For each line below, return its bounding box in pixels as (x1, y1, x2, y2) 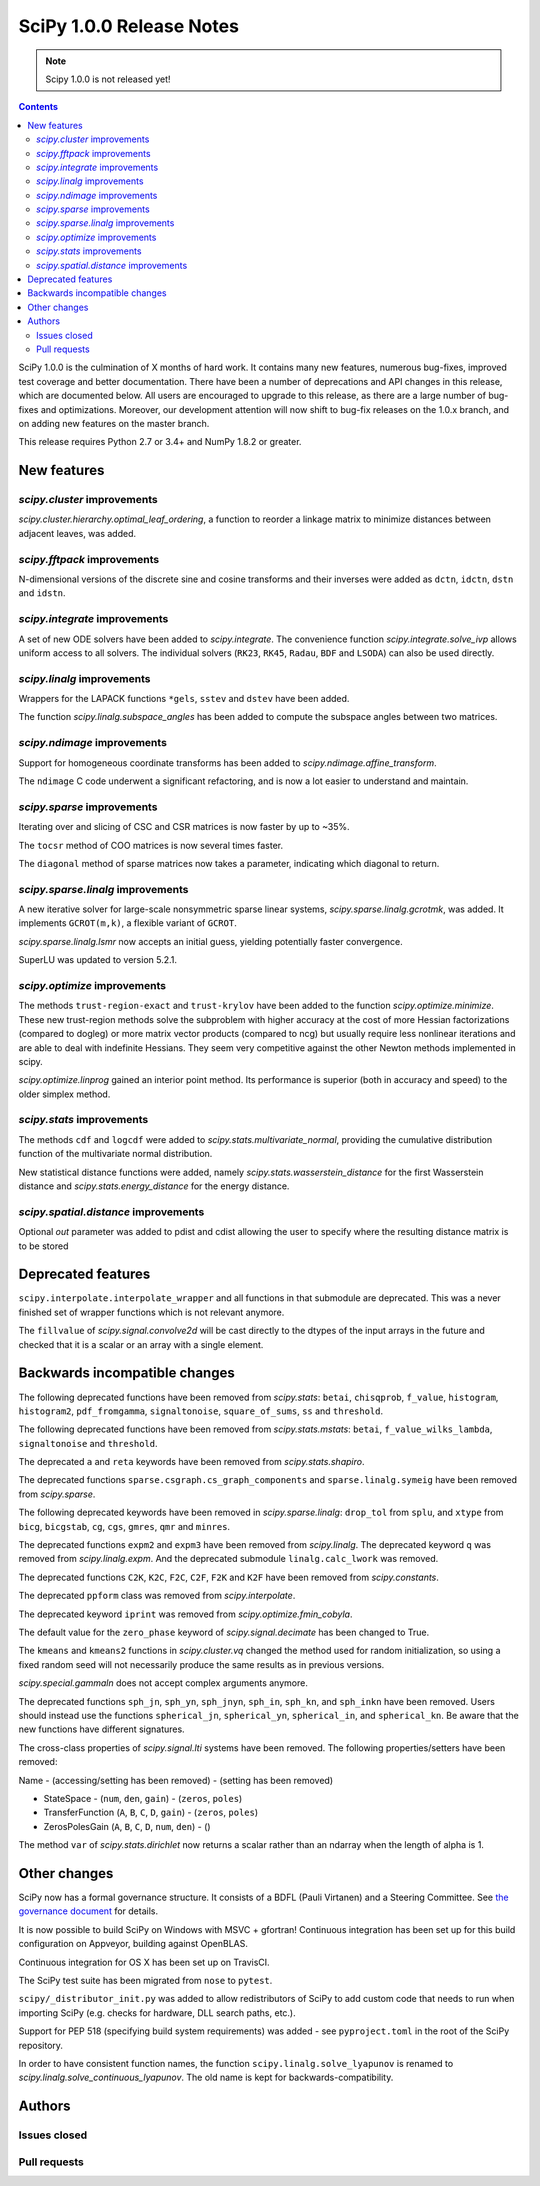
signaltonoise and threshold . (18, 1437, 159, 1449)
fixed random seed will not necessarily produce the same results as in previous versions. (18, 1658, 385, 1670)
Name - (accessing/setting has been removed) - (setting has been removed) (18, 1774, 334, 1786)
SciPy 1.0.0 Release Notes (18, 15, 240, 37)
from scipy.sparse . (18, 1488, 96, 1500)
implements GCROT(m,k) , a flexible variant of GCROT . (18, 917, 237, 929)
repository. (18, 2039, 64, 2051)
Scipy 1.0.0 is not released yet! (45, 73, 171, 85)
